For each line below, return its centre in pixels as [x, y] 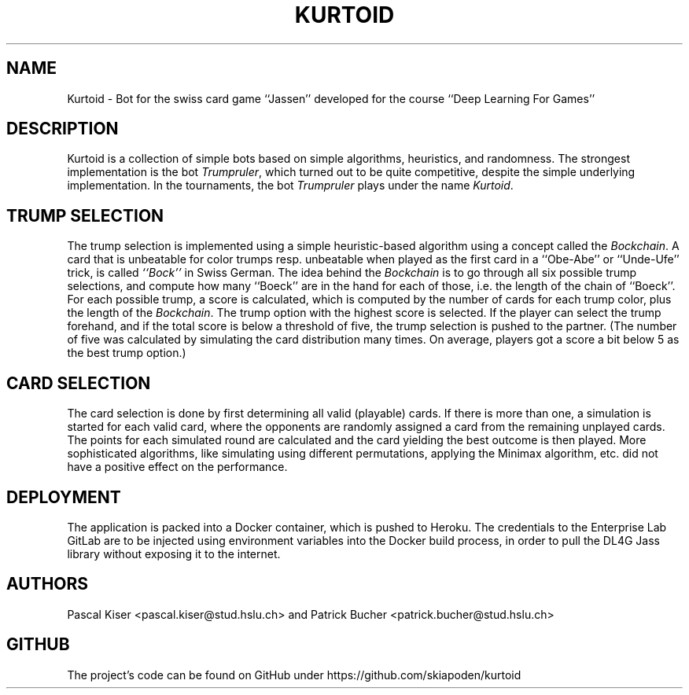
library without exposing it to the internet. [174, 553]
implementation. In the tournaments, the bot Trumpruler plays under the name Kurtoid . [290, 186]
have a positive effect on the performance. [177, 467]
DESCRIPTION [63, 129]
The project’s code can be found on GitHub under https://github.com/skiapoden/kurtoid [294, 675]
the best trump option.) [127, 353]
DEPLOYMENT [64, 497]
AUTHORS [48, 584]
